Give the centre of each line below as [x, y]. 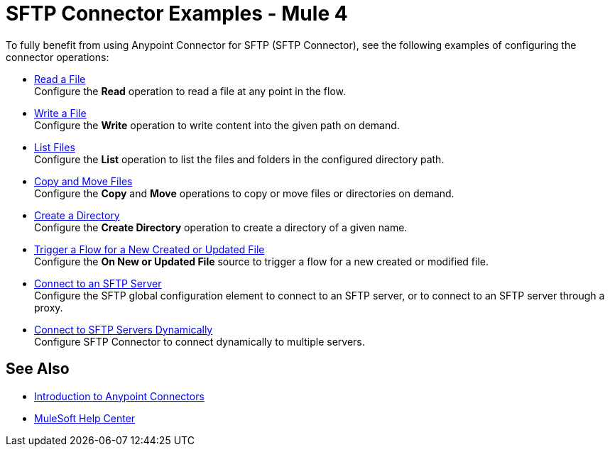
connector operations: [58, 57]
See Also [38, 369]
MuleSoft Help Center [85, 418]
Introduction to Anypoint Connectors [119, 396]
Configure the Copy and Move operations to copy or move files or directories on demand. [244, 193]
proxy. [49, 307]
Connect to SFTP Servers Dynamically [124, 329]
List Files [55, 147]
